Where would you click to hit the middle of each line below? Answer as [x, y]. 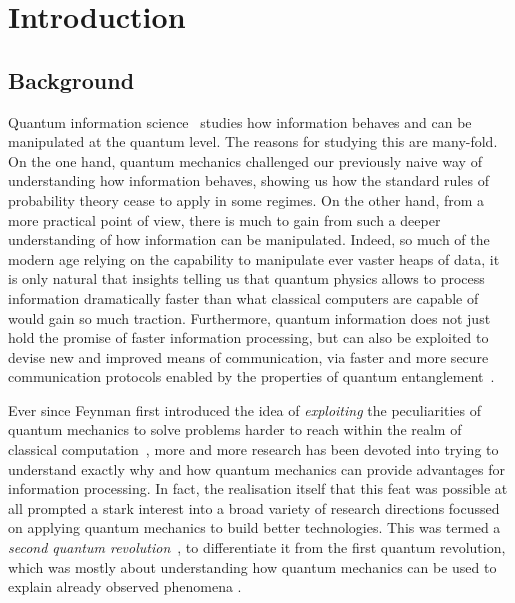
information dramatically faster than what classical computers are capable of [243, 297]
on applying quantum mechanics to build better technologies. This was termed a [254, 527]
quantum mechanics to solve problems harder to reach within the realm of [235, 429]
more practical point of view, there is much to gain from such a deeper [224, 219]
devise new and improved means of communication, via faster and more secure [248, 356]
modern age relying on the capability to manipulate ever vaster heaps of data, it [254, 258]
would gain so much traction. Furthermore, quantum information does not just [249, 317]
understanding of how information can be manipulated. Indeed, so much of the [249, 239]
